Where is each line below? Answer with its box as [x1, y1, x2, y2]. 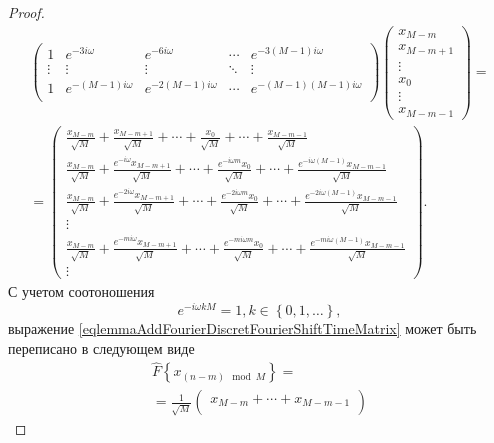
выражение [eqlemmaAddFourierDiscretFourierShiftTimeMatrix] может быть [8, 317, 477, 338]
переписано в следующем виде [8, 337, 195, 358]
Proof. [8, 2, 45, 22]
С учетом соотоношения [8, 281, 155, 302]
